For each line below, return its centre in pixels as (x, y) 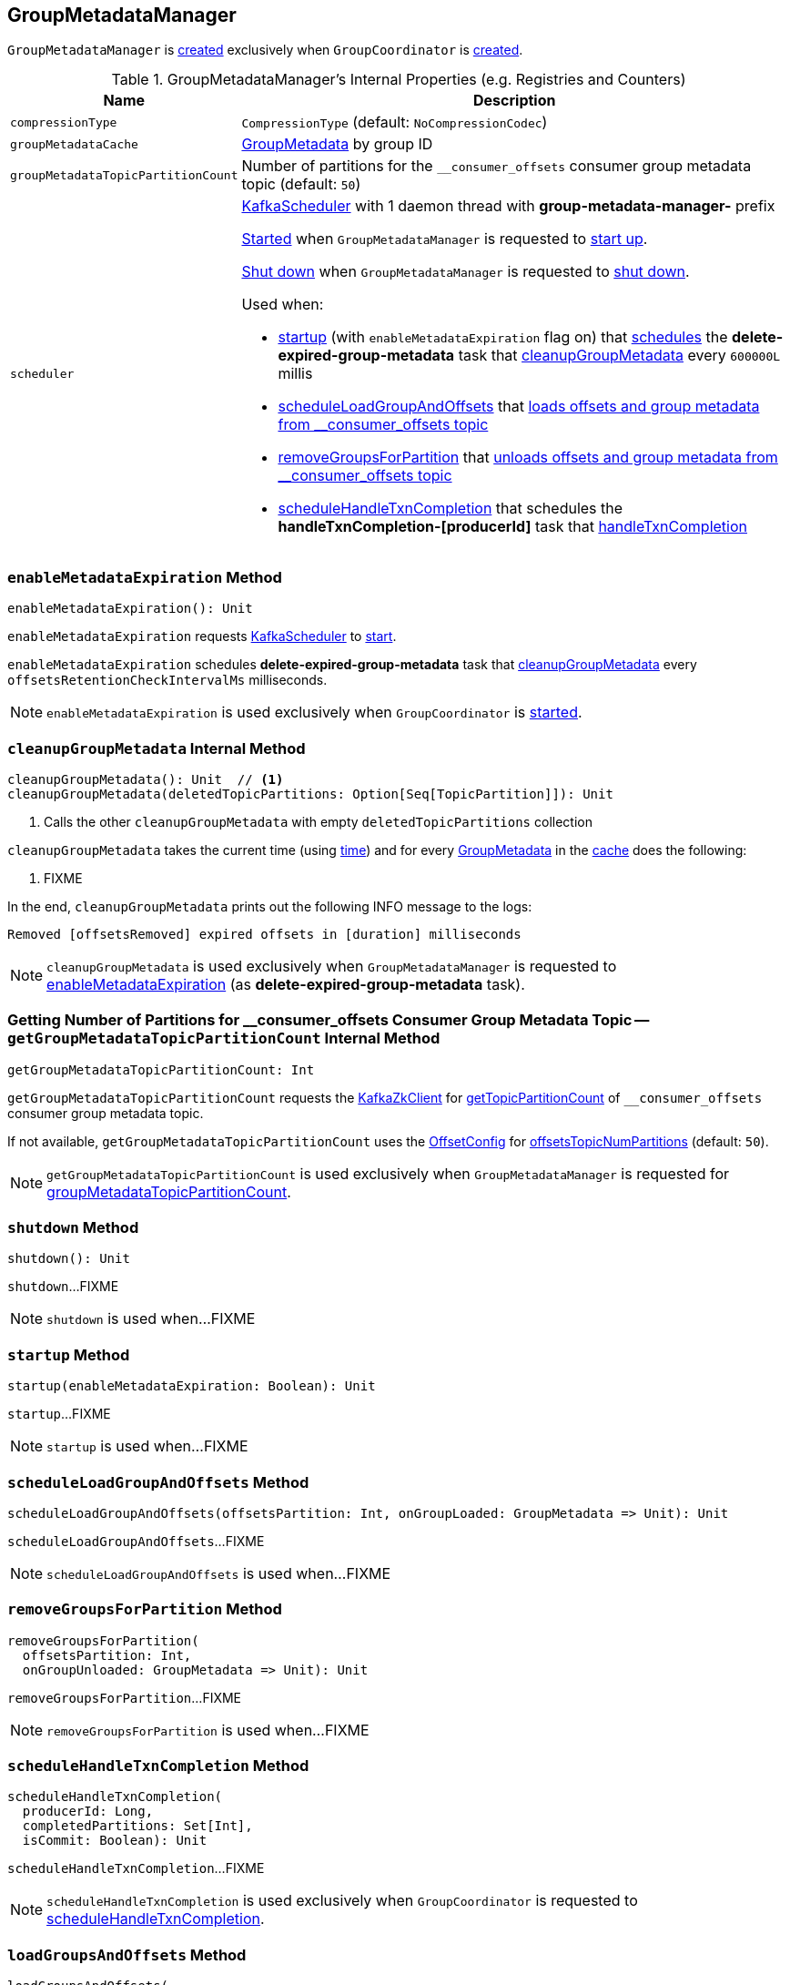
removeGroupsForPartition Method (145, 1609)
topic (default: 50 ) (301, 184)
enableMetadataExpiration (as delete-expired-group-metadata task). (286, 984)
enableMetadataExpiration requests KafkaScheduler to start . (202, 636)
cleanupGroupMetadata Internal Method (157, 748)
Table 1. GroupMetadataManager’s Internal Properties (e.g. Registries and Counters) (399, 80)
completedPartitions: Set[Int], (137, 1826)
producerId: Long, (88, 1812)
